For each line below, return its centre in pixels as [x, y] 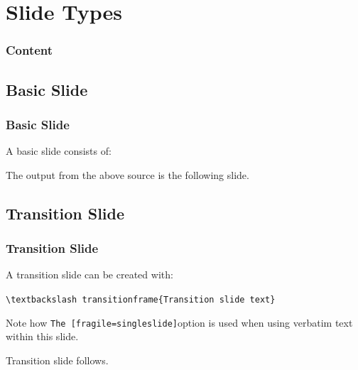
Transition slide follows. [57, 360]
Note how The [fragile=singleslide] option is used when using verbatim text [179, 322]
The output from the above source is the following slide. [128, 174]
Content [29, 50]
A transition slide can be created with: [89, 274]
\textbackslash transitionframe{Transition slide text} [141, 300]
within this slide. [42, 336]
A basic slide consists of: [59, 151]
